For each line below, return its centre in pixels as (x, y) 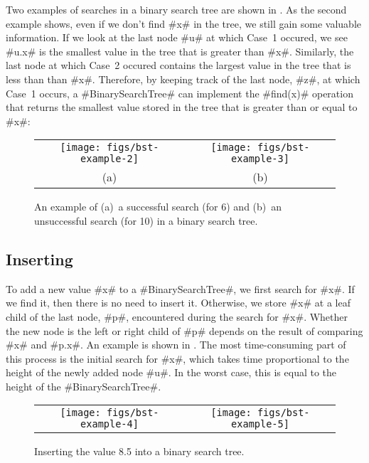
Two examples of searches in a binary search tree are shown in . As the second (176, 9)
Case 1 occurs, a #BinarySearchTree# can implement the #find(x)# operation (180, 93)
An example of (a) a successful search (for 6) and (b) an (158, 207)
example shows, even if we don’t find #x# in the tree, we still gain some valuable (184, 23)
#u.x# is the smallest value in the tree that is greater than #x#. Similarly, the (180, 51)
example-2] (109, 159)
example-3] (260, 159)
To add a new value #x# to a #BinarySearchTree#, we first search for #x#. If (180, 288)
